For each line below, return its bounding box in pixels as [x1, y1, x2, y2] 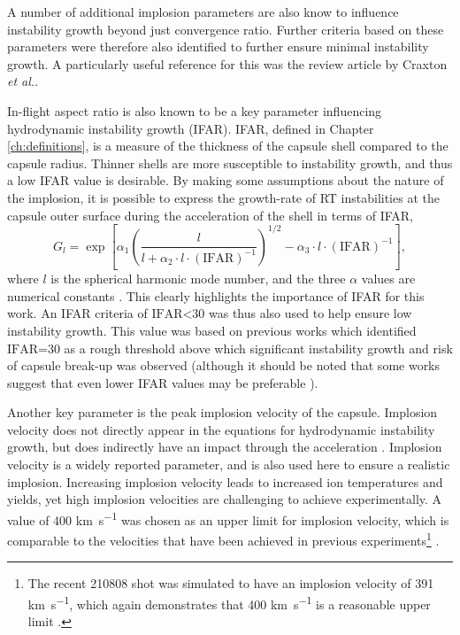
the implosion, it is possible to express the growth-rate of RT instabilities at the [7, 188, 440, 206]
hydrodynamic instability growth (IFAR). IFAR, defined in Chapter [7, 119, 374, 137]
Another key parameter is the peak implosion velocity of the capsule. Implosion [7, 403, 438, 422]
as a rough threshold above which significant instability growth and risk [64, 338, 453, 357]
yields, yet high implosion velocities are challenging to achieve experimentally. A [7, 490, 442, 508]
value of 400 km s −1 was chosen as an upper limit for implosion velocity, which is [7, 507, 449, 529]
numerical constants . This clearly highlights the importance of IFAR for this [7, 286, 425, 305]
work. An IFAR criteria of [7, 304, 148, 322]
